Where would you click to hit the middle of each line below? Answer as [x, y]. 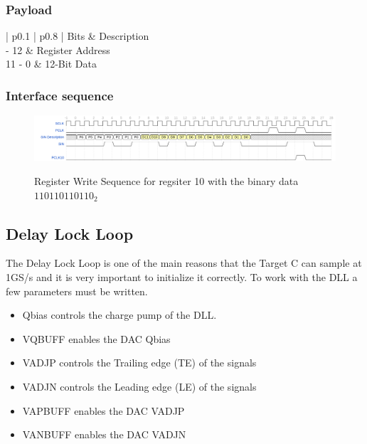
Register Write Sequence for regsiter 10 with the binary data [166, 180]
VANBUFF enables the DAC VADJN [104, 434]
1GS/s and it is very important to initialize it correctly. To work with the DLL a [182, 276]
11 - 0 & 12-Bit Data [51, 64]
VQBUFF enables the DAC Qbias [96, 338]
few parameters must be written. [77, 291]
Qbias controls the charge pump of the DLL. [119, 315]
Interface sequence [60, 95]
